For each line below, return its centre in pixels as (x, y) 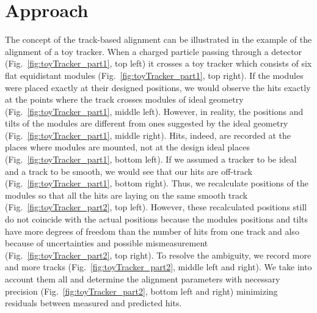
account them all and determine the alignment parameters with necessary (143, 279)
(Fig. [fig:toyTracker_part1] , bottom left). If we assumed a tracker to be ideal (151, 159)
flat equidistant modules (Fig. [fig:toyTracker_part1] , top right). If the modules (154, 75)
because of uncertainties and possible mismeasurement (107, 243)
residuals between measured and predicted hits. (93, 303)
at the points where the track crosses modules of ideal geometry (124, 99)
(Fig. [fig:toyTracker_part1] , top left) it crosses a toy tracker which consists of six (158, 63)
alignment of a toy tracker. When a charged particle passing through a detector (154, 51)
